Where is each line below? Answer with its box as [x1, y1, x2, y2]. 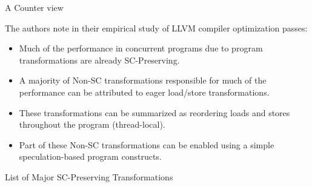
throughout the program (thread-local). [19, 118, 165, 131]
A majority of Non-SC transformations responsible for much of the [19, 74, 267, 87]
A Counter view [5, 1, 64, 13]
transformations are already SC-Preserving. [19, 53, 180, 66]
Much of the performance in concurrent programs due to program [19, 42, 263, 54]
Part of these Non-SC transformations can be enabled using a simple [19, 138, 274, 151]
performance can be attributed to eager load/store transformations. [19, 85, 270, 98]
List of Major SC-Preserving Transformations [5, 170, 173, 183]
